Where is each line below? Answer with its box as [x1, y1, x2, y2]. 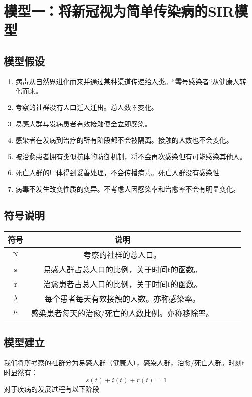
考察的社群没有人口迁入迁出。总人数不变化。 [15, 102, 158, 112]
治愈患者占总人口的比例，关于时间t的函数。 [43, 278, 202, 289]
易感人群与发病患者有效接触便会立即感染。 [15, 118, 151, 128]
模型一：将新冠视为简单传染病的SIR [4, 1, 235, 21]
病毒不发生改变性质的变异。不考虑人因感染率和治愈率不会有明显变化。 [15, 183, 240, 194]
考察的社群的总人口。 [84, 249, 162, 260]
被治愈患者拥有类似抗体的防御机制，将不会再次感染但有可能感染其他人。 [15, 151, 247, 161]
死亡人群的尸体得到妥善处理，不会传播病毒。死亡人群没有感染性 [15, 167, 219, 178]
